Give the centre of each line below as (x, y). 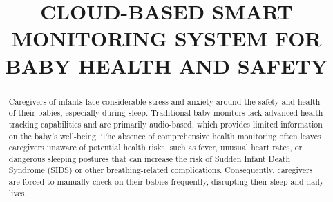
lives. (18, 193)
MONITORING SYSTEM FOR (166, 38)
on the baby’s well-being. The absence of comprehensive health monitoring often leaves (165, 135)
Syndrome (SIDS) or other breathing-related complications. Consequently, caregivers (161, 170)
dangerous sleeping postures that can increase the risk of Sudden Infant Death (150, 158)
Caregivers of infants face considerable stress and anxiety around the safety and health (164, 101)
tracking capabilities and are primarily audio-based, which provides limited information (165, 124)
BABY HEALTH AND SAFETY (166, 65)
